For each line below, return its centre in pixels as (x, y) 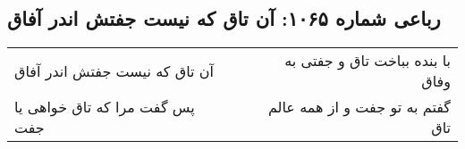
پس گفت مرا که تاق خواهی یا (105, 107)
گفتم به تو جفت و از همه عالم (359, 107)
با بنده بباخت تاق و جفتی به (368, 61)
